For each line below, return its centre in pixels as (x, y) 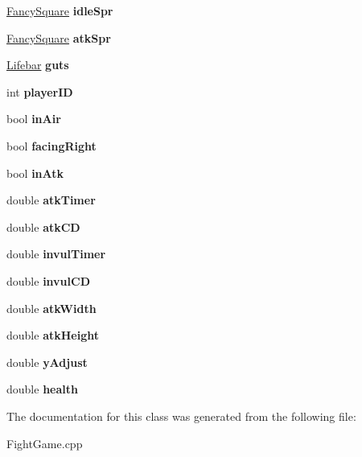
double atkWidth (51, 308)
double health (42, 389)
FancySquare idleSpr (60, 10)
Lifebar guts (38, 65)
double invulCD (48, 280)
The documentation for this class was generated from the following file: (181, 416)
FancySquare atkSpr (59, 37)
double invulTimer (56, 254)
